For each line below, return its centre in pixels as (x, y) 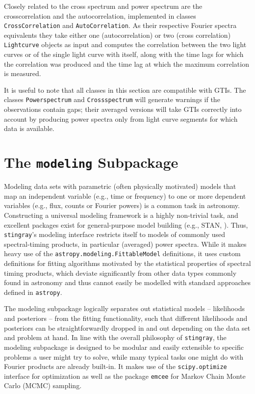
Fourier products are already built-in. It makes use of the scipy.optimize (115, 366)
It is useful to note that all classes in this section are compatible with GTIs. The (125, 90)
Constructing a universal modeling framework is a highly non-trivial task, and (121, 215)
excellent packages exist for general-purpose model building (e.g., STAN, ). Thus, (126, 224)
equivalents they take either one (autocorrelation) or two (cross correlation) (117, 35)
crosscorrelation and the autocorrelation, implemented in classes (100, 15)
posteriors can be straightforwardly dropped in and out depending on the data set (127, 328)
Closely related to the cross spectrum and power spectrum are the (103, 6)
